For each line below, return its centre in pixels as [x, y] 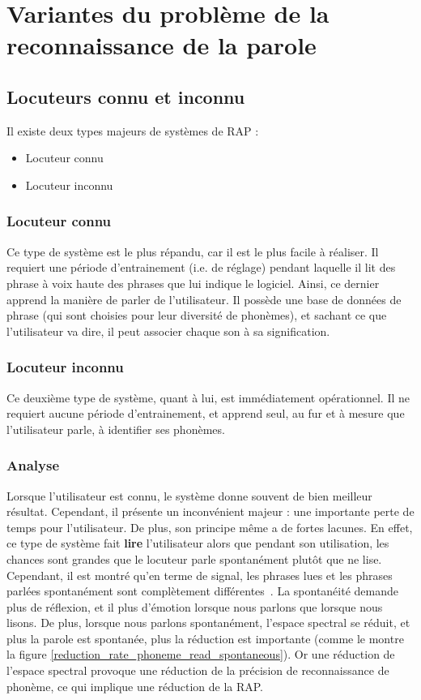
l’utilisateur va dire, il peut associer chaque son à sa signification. [168, 331]
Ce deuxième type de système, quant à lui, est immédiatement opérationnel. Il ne [208, 397]
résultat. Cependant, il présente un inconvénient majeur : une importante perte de [210, 511]
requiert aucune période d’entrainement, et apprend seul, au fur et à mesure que [206, 413]
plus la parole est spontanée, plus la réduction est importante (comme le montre [205, 638]
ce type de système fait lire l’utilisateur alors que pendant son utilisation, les [198, 543]
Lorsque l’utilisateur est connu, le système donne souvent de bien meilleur [189, 495]
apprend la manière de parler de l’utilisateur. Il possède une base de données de [204, 299]
